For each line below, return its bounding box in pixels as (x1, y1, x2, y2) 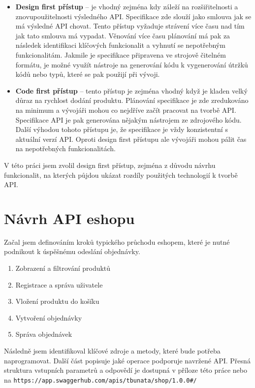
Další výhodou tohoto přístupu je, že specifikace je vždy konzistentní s (15, 124, 228, 134)
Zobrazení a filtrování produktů (15, 263, 111, 273)
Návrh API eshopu (4, 208, 135, 228)
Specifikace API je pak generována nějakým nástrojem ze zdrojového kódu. (15, 114, 242, 125)
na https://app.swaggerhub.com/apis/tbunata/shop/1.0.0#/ (4, 374, 197, 385)
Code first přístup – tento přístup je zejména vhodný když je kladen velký (15, 85, 248, 96)
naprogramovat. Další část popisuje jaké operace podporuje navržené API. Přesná (4, 355, 251, 365)
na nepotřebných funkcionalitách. (15, 143, 116, 154)
